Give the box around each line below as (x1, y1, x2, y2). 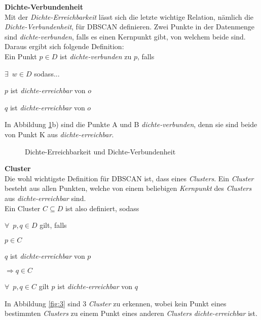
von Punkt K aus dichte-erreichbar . (5, 129, 114, 139)
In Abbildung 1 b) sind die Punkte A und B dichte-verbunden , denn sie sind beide (5, 119, 257, 130)
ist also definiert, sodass (65, 203, 139, 213)
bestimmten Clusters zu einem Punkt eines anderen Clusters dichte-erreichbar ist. (5, 308, 257, 318)
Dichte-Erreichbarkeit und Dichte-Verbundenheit (25, 146, 176, 156)
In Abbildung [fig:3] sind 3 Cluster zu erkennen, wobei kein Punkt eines (5, 298, 227, 308)
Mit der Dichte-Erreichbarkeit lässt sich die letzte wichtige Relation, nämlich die (5, 11, 254, 22)
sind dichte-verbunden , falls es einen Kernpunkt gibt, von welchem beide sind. (5, 31, 246, 42)
